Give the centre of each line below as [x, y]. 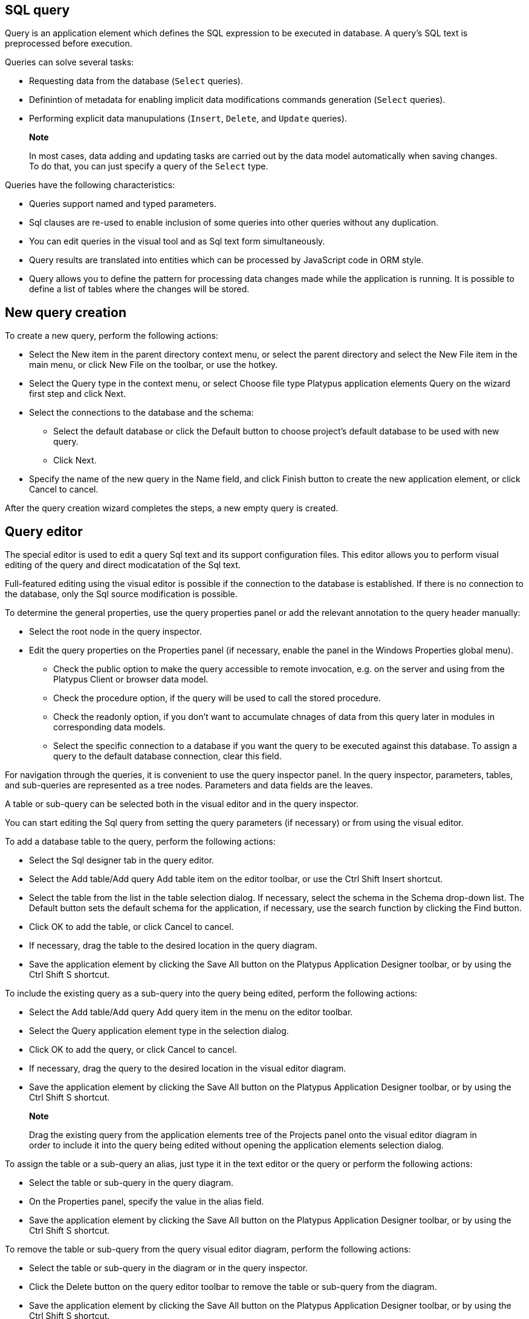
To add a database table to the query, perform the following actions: [140, 842]
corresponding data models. [109, 727]
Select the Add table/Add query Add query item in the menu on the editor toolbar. [191, 1012]
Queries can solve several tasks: [70, 62]
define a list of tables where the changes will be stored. [139, 289]
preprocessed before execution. [69, 44]
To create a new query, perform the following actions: [112, 336]
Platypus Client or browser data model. [131, 679]
